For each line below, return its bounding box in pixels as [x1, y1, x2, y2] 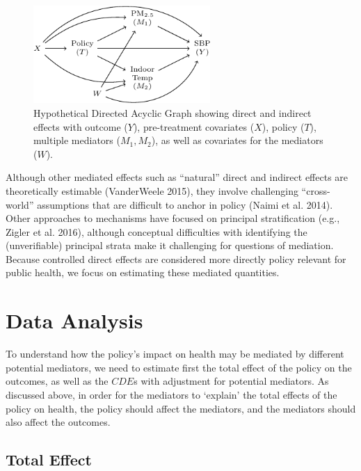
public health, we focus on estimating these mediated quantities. [6, 265, 280, 280]
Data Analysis [6, 306, 143, 335]
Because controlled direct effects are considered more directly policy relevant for [6, 251, 346, 266]
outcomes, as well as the [6, 374, 109, 388]
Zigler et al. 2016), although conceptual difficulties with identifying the [6, 224, 307, 239]
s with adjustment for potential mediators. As [134, 374, 329, 388]
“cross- [301, 183, 330, 198]
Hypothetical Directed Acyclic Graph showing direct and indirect [33, 105, 312, 120]
